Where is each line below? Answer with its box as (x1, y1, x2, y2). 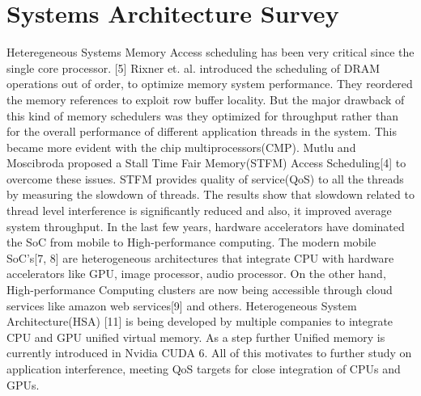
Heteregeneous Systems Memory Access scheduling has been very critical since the (6, 44, 415, 61)
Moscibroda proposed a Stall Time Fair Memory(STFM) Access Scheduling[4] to (6, 154, 406, 171)
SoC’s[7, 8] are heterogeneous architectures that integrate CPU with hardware (6, 249, 394, 266)
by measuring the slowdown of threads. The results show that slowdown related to (6, 186, 415, 203)
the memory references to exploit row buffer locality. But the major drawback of (6, 91, 405, 107)
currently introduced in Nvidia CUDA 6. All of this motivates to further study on (6, 344, 412, 361)
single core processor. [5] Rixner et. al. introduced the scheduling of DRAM (6, 59, 381, 76)
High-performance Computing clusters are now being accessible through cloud (6, 281, 393, 298)
